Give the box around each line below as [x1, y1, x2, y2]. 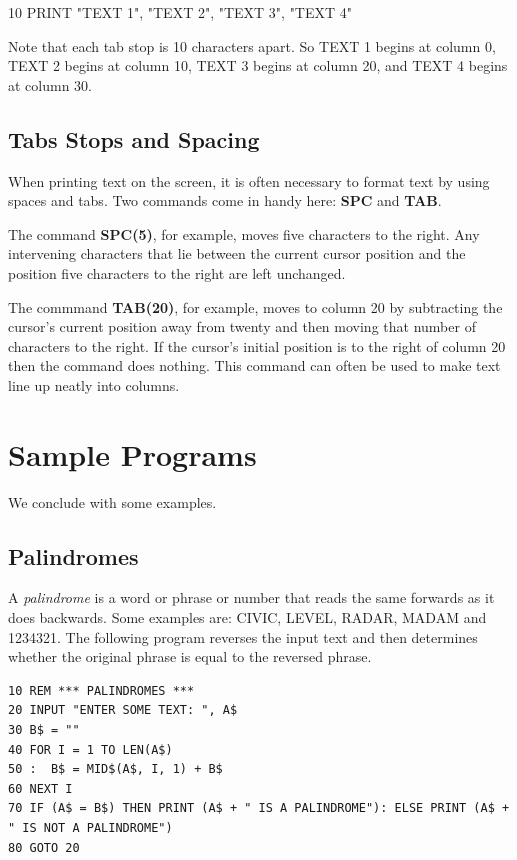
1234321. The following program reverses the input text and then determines [8, 626, 478, 647]
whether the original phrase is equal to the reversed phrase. [8, 646, 372, 667]
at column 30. [8, 74, 92, 95]
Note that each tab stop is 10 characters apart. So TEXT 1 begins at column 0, [8, 35, 496, 56]
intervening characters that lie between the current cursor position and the [8, 243, 466, 264]
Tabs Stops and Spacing [8, 123, 260, 154]
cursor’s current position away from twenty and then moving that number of [8, 316, 476, 337]
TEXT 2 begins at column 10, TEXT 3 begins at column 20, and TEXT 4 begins [8, 55, 508, 76]
